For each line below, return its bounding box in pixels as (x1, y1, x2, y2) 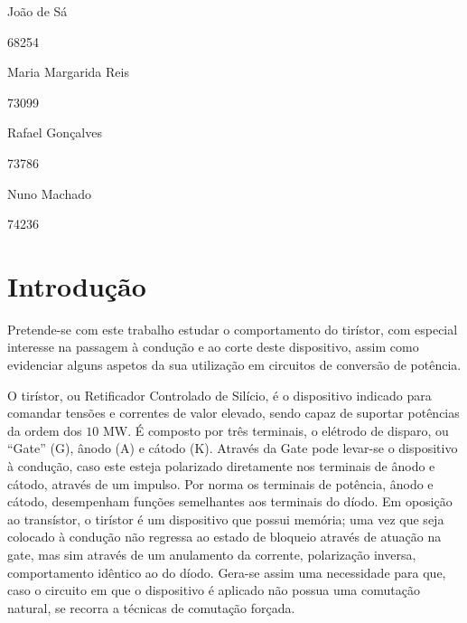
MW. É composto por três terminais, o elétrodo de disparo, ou (102, 420, 449, 439)
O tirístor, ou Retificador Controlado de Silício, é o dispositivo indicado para (7, 385, 432, 404)
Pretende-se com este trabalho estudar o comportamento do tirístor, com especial (7, 319, 458, 338)
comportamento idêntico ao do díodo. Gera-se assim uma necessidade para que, (7, 562, 446, 581)
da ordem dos (7, 420, 82, 439)
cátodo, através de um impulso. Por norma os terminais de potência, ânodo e (7, 474, 434, 493)
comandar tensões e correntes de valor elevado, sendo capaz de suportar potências (7, 403, 460, 422)
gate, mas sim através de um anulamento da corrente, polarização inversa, (7, 545, 416, 563)
